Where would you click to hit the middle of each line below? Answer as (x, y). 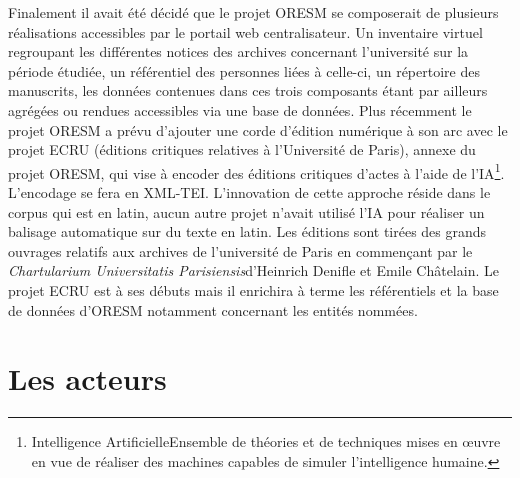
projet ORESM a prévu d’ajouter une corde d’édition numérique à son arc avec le (258, 129)
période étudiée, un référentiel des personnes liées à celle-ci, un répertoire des (244, 70)
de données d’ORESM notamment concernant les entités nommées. (213, 309)
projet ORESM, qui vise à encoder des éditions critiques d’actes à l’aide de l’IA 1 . (256, 171)
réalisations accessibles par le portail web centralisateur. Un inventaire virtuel (245, 31)
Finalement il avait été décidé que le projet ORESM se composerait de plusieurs (253, 12)
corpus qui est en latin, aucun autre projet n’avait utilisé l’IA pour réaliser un (246, 211)
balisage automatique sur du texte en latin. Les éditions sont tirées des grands (247, 231)
